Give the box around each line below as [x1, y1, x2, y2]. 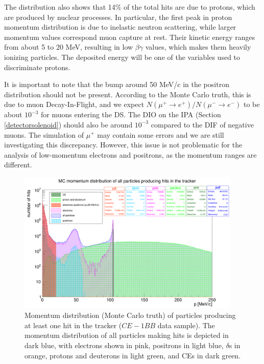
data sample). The [157, 319, 215, 330]
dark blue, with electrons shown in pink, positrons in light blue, [25, 339, 224, 350]
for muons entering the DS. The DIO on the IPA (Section [41, 109, 221, 120]
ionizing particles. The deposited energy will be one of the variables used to [4, 51, 241, 62]
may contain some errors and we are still [97, 129, 224, 140]
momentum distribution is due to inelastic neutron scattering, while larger [4, 22, 236, 32]
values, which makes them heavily [145, 41, 251, 52]
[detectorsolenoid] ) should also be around [4, 119, 133, 130]
